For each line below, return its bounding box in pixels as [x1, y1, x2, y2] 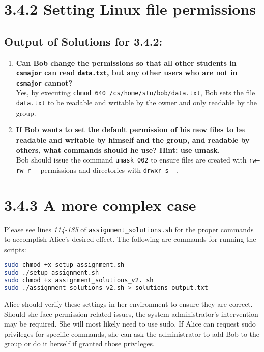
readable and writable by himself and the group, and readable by [16, 134, 250, 145]
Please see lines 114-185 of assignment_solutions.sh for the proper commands [4, 224, 254, 234]
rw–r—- [16, 167, 38, 174]
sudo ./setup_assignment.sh [4, 269, 99, 277]
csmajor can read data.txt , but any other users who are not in [16, 67, 238, 78]
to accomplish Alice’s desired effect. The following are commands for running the [4, 234, 256, 245]
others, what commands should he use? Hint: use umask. [16, 144, 220, 155]
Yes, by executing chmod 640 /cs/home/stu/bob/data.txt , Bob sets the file [16, 87, 255, 98]
